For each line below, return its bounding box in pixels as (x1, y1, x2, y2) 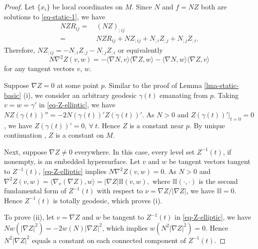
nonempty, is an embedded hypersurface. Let (4, 156, 140, 166)
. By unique (189, 120, 225, 130)
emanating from (159, 89, 208, 100)
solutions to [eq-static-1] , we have (4, 11, 105, 21)
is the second (198, 175, 238, 186)
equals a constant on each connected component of (32, 235, 186, 245)
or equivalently (118, 44, 163, 55)
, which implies (102, 222, 148, 233)
